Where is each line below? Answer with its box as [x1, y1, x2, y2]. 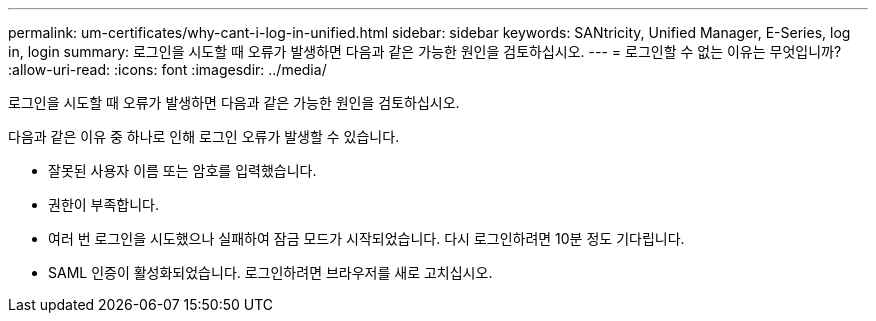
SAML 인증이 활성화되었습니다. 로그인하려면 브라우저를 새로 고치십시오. [48, 264, 493, 281]
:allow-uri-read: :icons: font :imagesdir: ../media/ [8, 61, 327, 78]
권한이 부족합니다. [48, 196, 160, 213]
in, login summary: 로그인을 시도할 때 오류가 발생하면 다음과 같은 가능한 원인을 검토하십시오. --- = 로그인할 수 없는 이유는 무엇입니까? [8, 43, 842, 60]
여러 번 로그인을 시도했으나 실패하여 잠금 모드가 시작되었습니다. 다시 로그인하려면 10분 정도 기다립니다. [48, 230, 685, 247]
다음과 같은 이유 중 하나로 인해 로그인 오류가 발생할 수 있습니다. [8, 128, 400, 145]
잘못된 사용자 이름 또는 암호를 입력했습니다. [48, 162, 317, 179]
